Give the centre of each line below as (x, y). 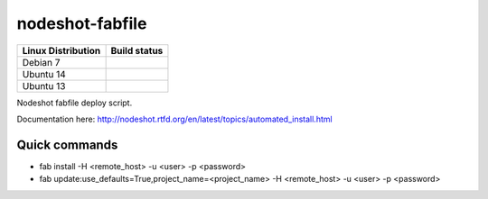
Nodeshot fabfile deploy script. (75, 103)
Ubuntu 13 (44, 86)
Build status (137, 50)
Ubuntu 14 (44, 74)
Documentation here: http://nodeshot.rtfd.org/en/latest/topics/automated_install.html (175, 119)
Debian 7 (41, 62)
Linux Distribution (61, 50)
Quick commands (67, 145)
